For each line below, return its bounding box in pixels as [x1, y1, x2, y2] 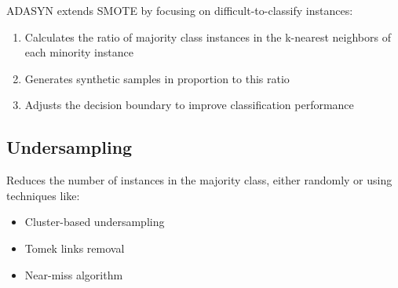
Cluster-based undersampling [24, 213, 165, 230]
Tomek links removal [24, 239, 125, 256]
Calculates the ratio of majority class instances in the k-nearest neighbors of [24, 28, 391, 45]
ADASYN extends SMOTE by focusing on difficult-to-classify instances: [6, 2, 353, 18]
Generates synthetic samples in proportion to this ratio [24, 70, 290, 86]
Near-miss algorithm [24, 266, 123, 283]
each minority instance [24, 44, 133, 60]
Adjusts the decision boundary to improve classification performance [24, 97, 354, 113]
